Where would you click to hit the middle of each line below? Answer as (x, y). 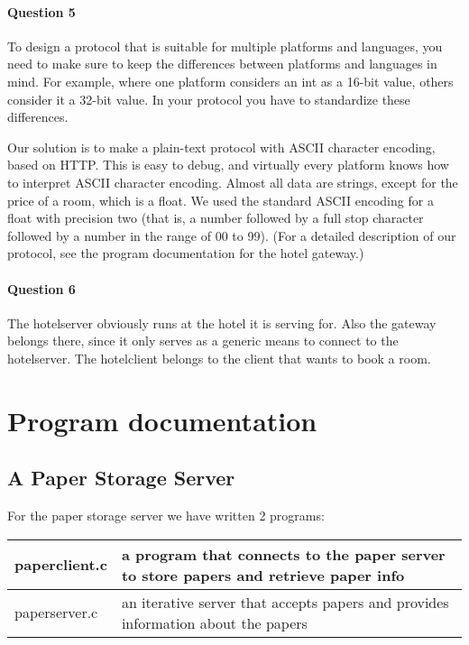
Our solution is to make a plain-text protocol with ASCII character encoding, (221, 147)
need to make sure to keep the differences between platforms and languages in (222, 64)
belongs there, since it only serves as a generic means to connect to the (203, 341)
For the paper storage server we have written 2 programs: (166, 516)
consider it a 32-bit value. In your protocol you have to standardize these (209, 99)
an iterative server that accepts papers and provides (285, 602)
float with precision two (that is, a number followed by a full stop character (216, 218)
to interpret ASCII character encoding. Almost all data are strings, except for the (233, 182)
